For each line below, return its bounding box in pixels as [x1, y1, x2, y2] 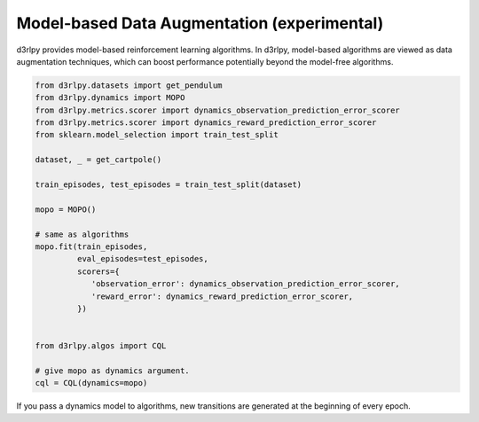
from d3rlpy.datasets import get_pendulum [35, 80, 223, 90]
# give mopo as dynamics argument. [35, 365, 190, 376]
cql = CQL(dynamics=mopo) [35, 378, 148, 388]
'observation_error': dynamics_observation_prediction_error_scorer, [90, 279, 401, 289]
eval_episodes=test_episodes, [76, 254, 208, 264]
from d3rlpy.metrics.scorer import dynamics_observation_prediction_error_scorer [35, 105, 401, 115]
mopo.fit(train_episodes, [35, 242, 148, 252]
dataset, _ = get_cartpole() [35, 155, 162, 165]
